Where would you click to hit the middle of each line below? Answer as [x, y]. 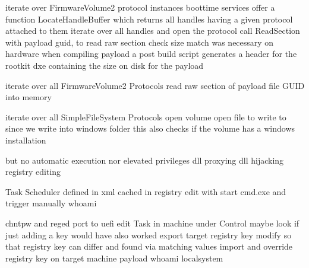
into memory [29, 97]
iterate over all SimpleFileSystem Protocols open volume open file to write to [146, 117]
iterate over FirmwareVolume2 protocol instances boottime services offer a [140, 7]
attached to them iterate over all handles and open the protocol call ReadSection [153, 31]
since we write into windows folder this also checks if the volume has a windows [150, 128]
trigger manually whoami [51, 203]
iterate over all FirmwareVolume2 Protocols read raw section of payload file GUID [155, 85]
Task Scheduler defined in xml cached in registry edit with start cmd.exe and [146, 191]
